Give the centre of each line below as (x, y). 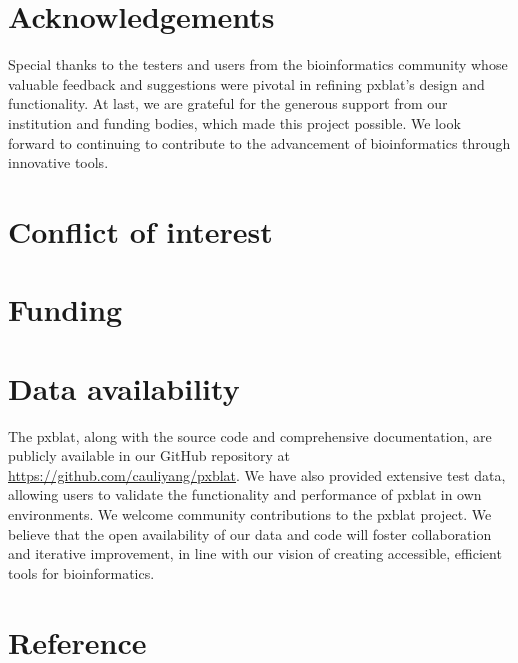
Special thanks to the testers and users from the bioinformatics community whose (258, 64)
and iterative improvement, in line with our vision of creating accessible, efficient (255, 553)
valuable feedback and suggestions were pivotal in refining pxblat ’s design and (246, 83)
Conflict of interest (140, 230)
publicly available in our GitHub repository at (149, 455)
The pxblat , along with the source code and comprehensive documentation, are (250, 435)
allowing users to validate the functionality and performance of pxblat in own (245, 494)
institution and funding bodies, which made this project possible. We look (234, 122)
